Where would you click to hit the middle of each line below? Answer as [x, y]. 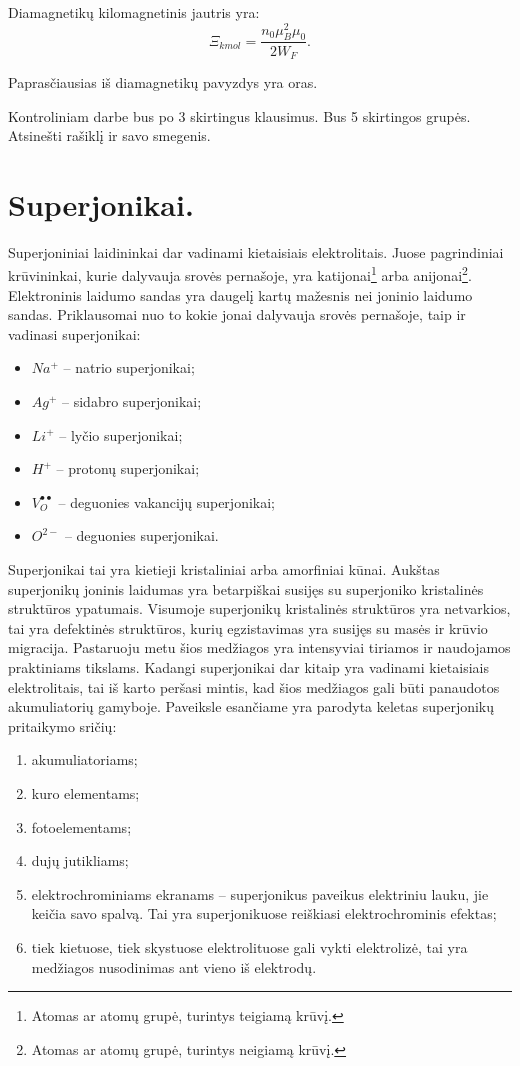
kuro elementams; [85, 792]
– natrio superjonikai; [129, 367]
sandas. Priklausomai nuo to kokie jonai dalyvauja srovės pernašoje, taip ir [237, 314]
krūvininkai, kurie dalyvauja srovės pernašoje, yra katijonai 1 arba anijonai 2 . [240, 274]
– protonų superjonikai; [128, 468]
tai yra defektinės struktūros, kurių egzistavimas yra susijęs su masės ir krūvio [248, 627]
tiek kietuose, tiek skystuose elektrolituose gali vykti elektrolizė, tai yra [249, 946]
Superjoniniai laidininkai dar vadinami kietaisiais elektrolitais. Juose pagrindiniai [256, 251]
